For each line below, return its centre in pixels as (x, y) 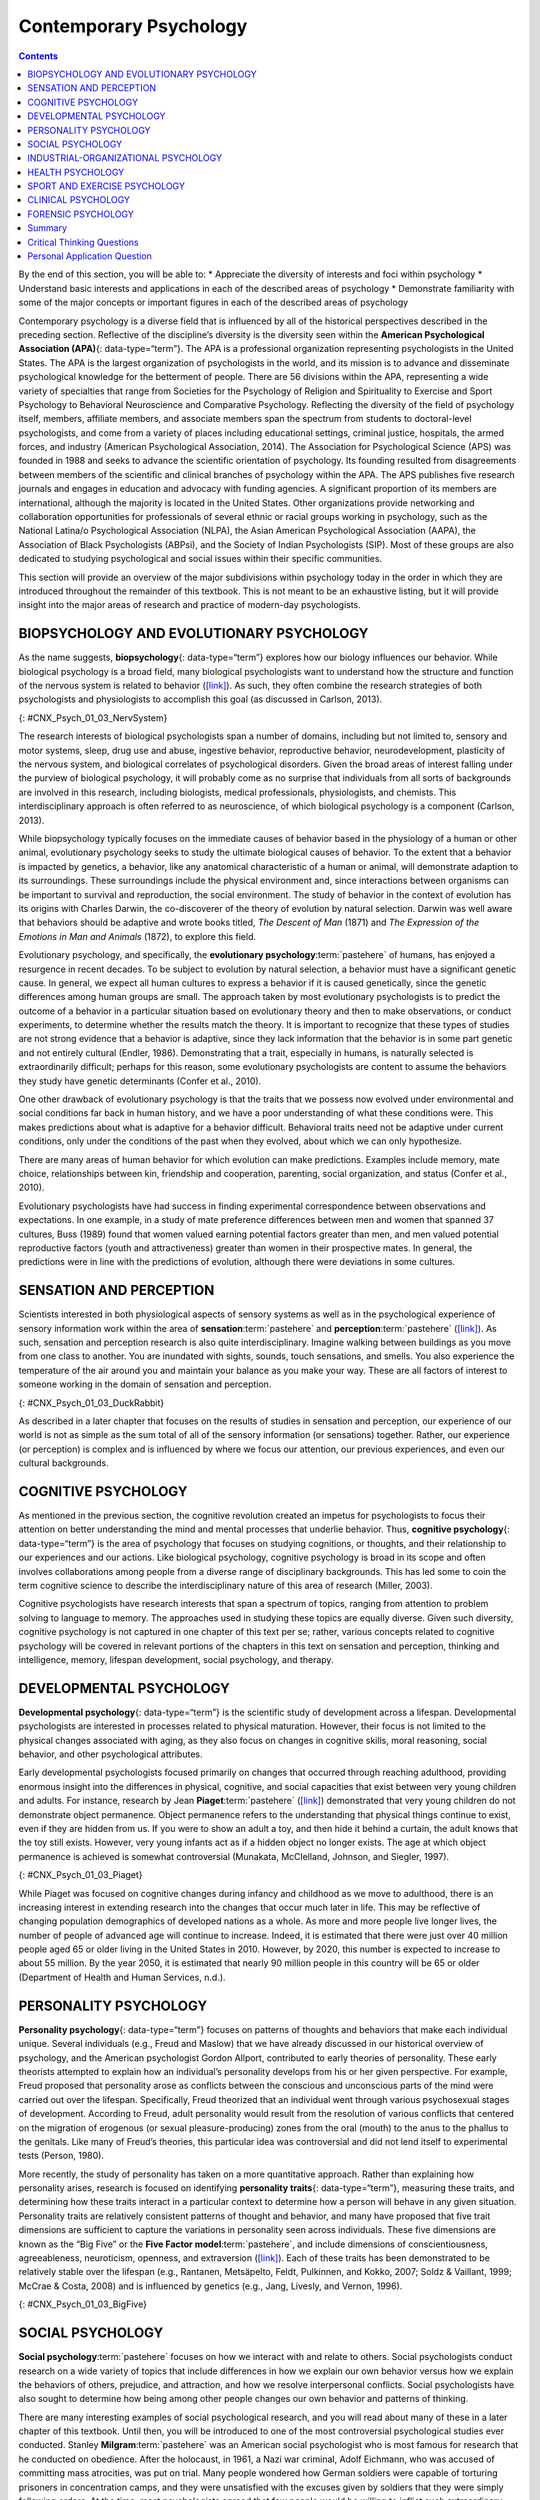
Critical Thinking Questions (83, 242)
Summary (47, 228)
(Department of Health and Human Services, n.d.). (122, 1977)
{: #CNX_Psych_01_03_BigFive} (82, 2304)
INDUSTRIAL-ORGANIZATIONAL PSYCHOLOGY (125, 158)
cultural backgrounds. (63, 1463)
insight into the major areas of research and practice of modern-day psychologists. (190, 605)
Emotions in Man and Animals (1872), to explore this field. (137, 936)
